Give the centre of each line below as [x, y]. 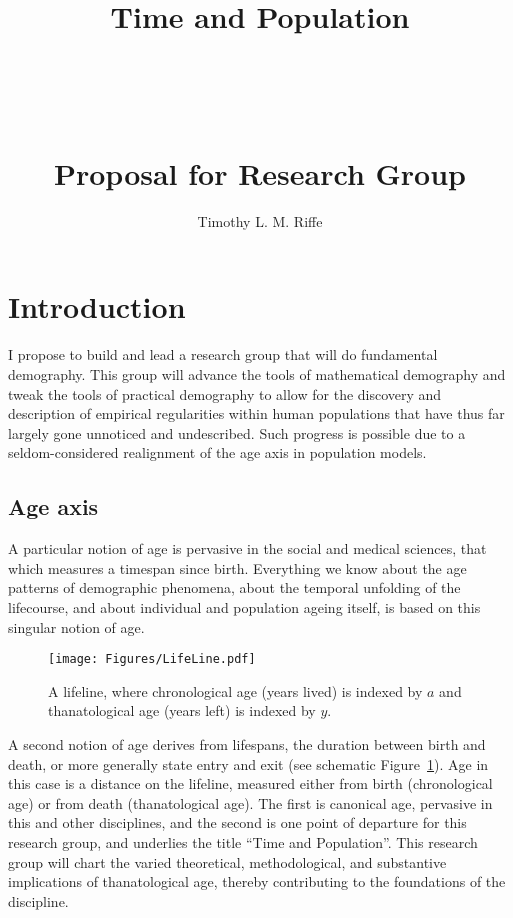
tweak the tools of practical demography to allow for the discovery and [225, 393]
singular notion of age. [76, 626]
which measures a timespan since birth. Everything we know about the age [237, 567]
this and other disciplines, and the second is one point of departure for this [237, 822]
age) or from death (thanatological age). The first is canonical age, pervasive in [250, 802]
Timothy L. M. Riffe [260, 220]
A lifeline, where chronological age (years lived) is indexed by [235, 690]
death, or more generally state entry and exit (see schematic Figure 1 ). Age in [248, 763]
